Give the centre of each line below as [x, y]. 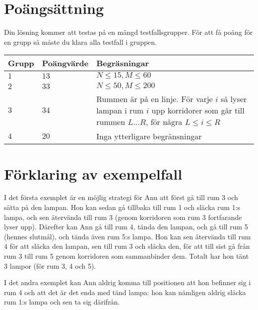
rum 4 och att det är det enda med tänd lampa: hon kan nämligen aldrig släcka [125, 292]
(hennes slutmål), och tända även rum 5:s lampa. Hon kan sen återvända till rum [128, 236]
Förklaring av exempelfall [93, 173]
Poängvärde [65, 63]
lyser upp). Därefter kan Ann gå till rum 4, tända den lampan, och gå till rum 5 [126, 227]
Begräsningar [123, 63]
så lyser [234, 99]
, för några [164, 122]
